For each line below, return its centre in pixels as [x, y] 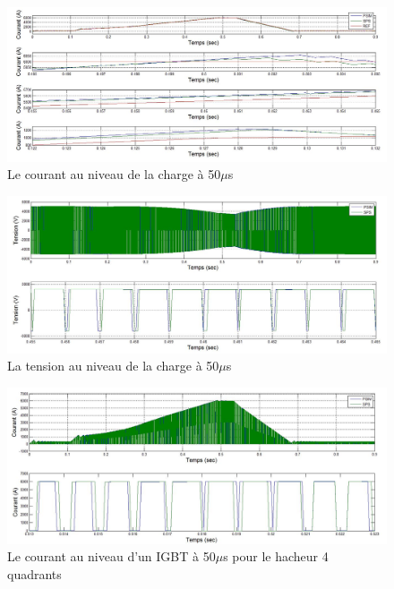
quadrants [34, 573]
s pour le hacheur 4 [276, 556]
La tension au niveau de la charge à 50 [113, 366]
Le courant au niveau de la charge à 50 [114, 174]
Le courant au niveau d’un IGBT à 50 [111, 556]
